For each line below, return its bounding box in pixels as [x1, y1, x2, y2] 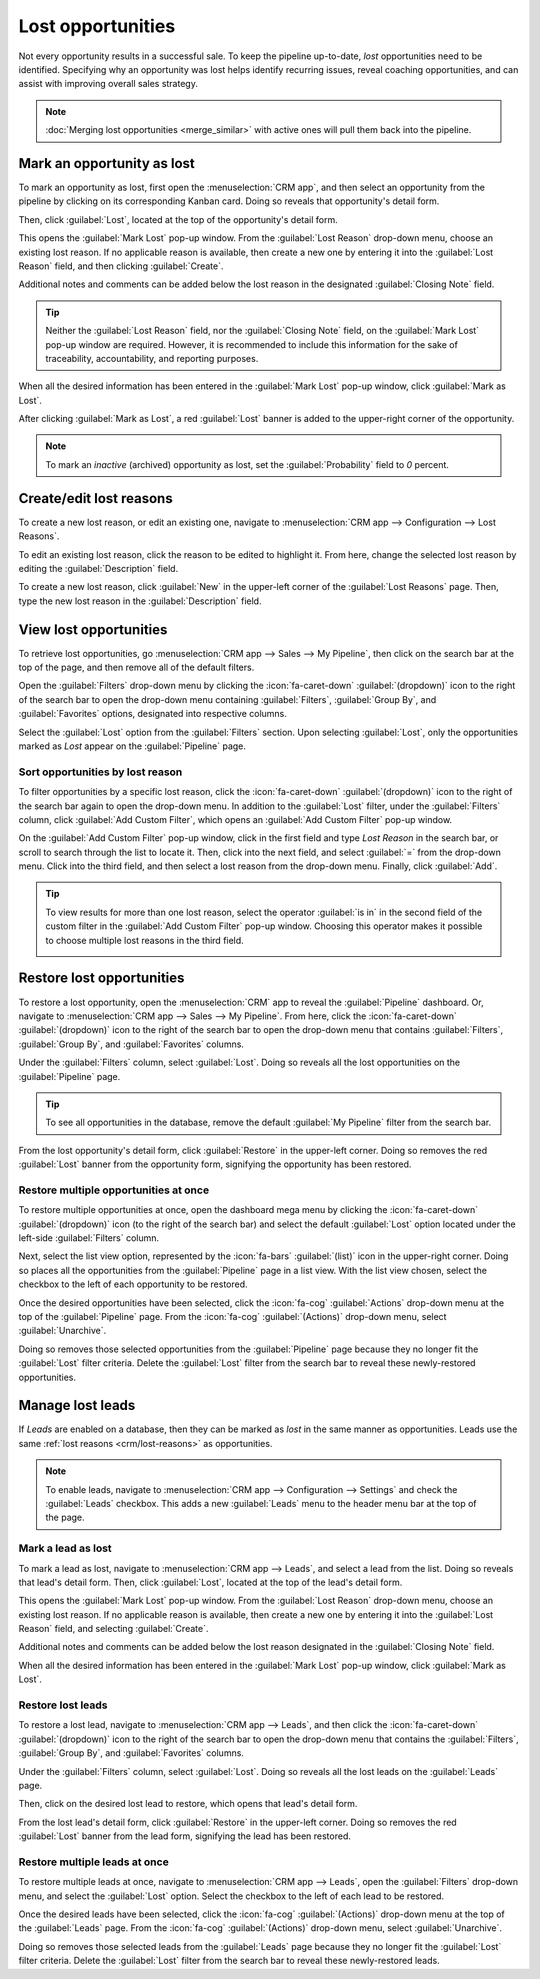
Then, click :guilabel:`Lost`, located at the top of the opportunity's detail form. [18, 213, 339, 225]
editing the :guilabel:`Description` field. [18, 562, 179, 574]
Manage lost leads [18, 1397, 136, 1414]
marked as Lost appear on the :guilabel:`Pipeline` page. [18, 740, 247, 752]
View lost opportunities [18, 621, 168, 638]
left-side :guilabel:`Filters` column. [18, 1231, 160, 1244]
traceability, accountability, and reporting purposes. [45, 352, 259, 364]
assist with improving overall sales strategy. [18, 78, 199, 90]
